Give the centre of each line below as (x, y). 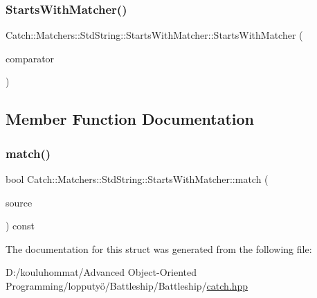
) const (20, 226)
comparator (30, 58)
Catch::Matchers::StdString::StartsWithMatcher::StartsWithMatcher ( (154, 35)
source (19, 202)
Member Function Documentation (130, 119)
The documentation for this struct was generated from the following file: (159, 248)
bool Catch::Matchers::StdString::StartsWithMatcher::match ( (137, 179)
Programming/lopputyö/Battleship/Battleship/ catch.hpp (127, 285)
